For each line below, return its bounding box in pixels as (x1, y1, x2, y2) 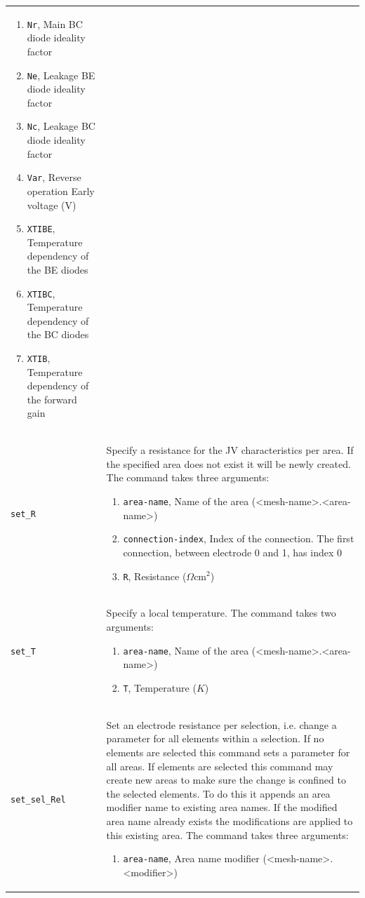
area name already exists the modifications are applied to (106, 813, 353, 828)
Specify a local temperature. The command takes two (106, 605, 336, 620)
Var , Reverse (27, 170, 81, 185)
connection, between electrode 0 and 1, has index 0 (123, 544, 342, 559)
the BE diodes (27, 262, 88, 276)
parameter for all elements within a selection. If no (106, 731, 324, 746)
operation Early (27, 183, 95, 198)
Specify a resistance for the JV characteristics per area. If (106, 443, 354, 457)
